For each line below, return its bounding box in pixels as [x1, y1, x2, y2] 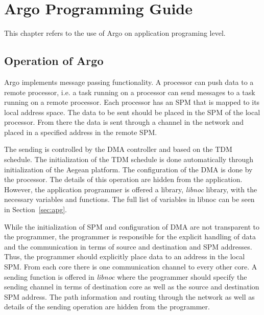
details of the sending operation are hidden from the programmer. [4, 301, 210, 312]
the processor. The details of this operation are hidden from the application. [4, 174, 243, 185]
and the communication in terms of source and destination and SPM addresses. [4, 241, 252, 252]
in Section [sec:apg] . [4, 204, 67, 215]
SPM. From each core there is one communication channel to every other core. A [4, 261, 257, 272]
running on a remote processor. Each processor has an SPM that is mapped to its [4, 97, 260, 107]
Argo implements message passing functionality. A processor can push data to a [4, 76, 254, 87]
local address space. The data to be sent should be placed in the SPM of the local [4, 106, 260, 117]
